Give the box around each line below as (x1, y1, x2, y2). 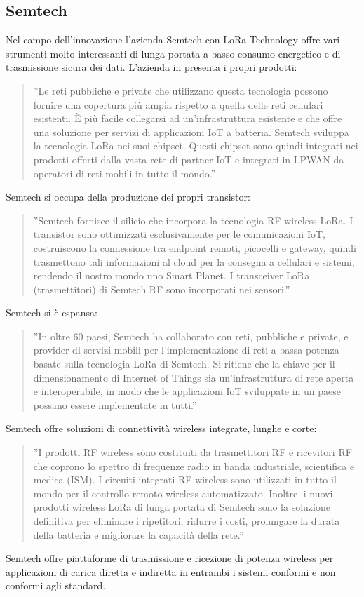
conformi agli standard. (6, 578, 106, 593)
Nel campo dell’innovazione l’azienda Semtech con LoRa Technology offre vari (6, 32, 340, 47)
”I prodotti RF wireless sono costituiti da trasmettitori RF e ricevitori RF (33, 445, 352, 460)
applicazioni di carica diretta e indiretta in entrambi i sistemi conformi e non (6, 564, 336, 579)
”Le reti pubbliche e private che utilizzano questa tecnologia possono (33, 83, 328, 98)
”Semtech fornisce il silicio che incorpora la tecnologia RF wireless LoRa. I (33, 213, 353, 227)
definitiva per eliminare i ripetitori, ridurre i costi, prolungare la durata (33, 514, 340, 528)
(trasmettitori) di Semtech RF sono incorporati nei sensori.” (33, 281, 290, 296)
